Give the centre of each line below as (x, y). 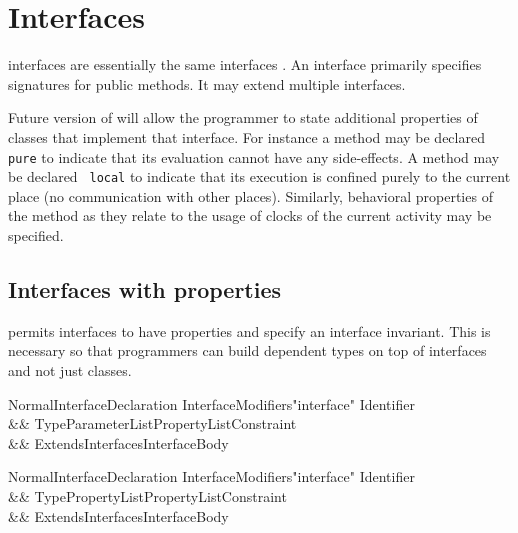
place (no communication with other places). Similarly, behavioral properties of (250, 195)
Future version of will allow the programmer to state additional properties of (243, 117)
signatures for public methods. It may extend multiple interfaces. (207, 83)
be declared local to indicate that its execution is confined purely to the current (259, 176)
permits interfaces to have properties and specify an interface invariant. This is (249, 330)
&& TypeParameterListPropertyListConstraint (152, 423)
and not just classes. (70, 369)
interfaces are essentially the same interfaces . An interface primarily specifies (245, 64)
